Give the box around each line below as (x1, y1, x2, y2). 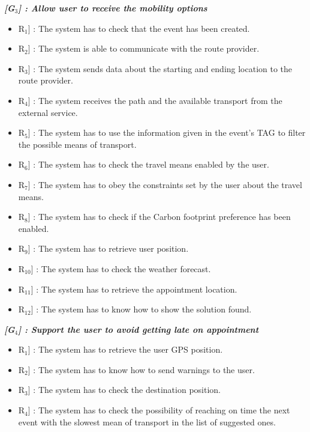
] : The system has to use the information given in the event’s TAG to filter (28, 126, 306, 139)
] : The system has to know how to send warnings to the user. (28, 363, 255, 376)
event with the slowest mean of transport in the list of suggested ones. (18, 415, 276, 428)
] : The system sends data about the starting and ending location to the (28, 62, 293, 75)
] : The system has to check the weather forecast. (31, 262, 211, 275)
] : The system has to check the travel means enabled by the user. (28, 158, 269, 171)
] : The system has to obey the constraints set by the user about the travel (28, 178, 302, 190)
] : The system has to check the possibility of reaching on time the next (28, 404, 290, 416)
